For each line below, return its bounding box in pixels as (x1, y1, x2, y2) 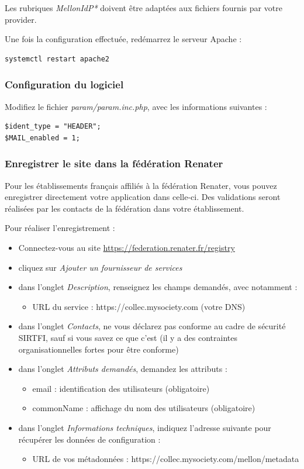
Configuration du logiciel (5, 77, 124, 92)
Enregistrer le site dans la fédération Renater (5, 156, 223, 171)
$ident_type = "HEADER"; (5, 122, 101, 131)
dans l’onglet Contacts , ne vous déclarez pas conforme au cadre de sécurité (18, 320, 286, 332)
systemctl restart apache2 (5, 54, 109, 63)
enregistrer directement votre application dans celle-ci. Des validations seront (5, 191, 281, 203)
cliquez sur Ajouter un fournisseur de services (18, 261, 182, 273)
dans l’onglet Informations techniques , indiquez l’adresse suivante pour (18, 421, 271, 433)
